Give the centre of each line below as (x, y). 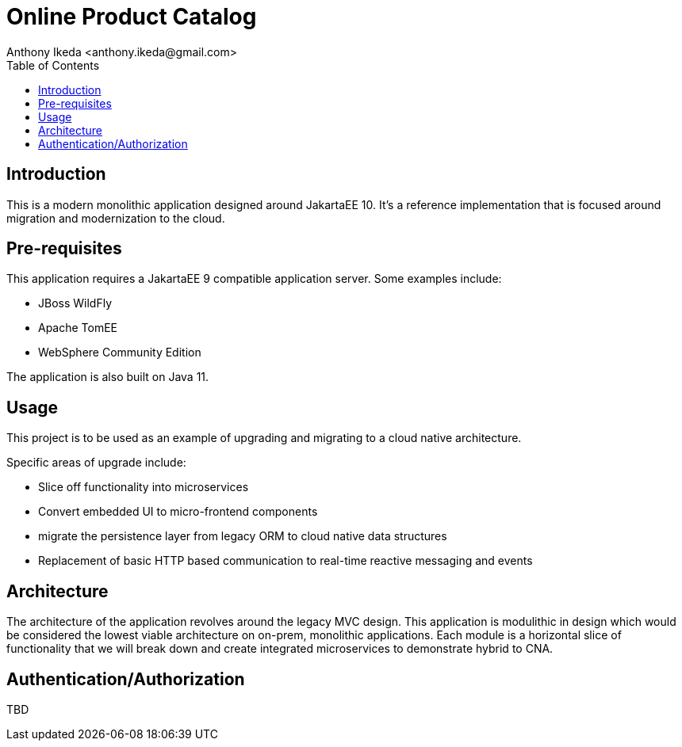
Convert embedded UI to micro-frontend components (178, 512)
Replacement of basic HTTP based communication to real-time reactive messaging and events (285, 561)
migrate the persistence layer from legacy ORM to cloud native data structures (243, 536)
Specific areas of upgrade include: (96, 463)
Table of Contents (53, 65)
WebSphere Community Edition (120, 353)
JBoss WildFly (75, 303)
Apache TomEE (78, 328)
